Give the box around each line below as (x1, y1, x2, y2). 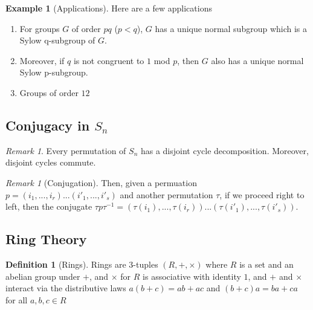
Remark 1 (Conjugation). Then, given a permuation (5, 176, 197, 189)
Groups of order (19, 86, 79, 98)
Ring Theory (5, 230, 87, 248)
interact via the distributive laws (5, 282, 126, 294)
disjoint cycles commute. (5, 156, 96, 169)
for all (5, 293, 28, 306)
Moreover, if (19, 54, 65, 66)
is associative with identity (143, 270, 241, 282)
